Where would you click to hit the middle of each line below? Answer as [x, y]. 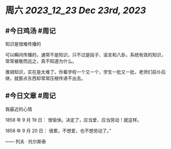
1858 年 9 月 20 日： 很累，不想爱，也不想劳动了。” [58, 131]
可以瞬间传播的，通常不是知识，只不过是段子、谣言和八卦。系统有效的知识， [85, 55]
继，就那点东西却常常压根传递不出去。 [45, 78]
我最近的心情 [19, 109]
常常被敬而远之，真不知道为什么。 [41, 61]
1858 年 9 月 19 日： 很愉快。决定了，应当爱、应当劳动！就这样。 [74, 120]
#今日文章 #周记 [31, 96]
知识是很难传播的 [23, 44]
